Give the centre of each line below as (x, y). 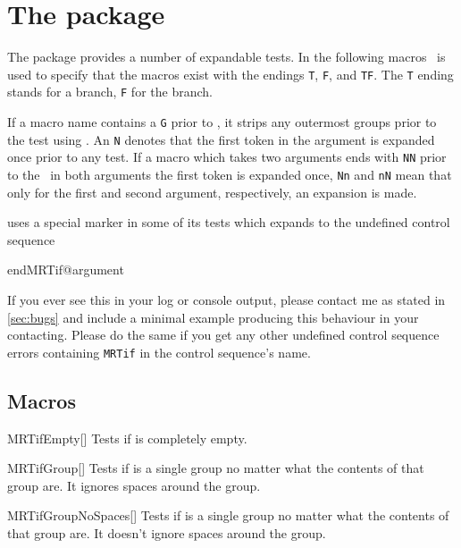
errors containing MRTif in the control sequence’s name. (159, 352)
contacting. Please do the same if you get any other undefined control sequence (223, 335)
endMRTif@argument (66, 270)
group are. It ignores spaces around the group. (134, 485)
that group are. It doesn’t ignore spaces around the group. (167, 533)
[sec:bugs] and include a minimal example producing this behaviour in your (213, 317)
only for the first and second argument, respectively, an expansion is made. (212, 192)
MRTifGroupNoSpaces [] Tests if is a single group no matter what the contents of (228, 515)
